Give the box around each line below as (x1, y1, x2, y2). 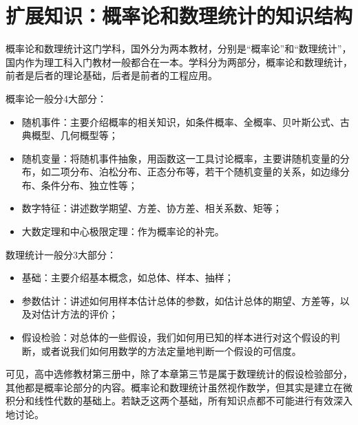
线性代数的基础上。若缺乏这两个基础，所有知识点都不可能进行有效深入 (34, 393, 352, 408)
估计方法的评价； (41, 307, 118, 321)
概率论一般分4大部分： (6, 91, 107, 105)
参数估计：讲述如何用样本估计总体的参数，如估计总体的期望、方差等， (21, 293, 340, 307)
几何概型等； (60, 128, 118, 142)
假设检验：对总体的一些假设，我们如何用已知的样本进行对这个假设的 (21, 330, 330, 345)
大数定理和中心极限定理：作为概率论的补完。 (21, 224, 224, 239)
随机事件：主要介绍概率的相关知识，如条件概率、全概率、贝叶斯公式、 (21, 114, 340, 129)
